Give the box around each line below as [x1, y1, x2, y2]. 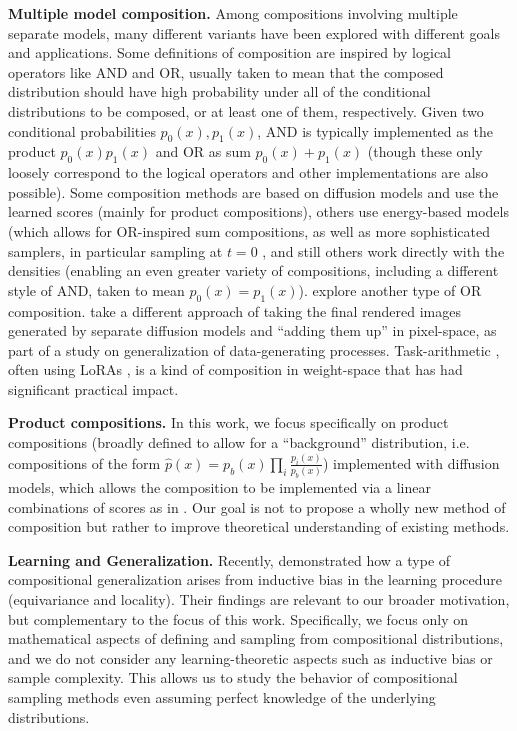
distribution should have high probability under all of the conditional [8, 81, 431, 102]
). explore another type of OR [298, 279, 482, 300]
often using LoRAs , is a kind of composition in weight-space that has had [8, 359, 463, 380]
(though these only [367, 141, 483, 162]
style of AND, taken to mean [8, 279, 185, 300]
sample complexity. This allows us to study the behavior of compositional [8, 667, 458, 688]
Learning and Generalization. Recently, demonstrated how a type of [8, 549, 451, 570]
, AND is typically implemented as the [257, 120, 493, 141]
